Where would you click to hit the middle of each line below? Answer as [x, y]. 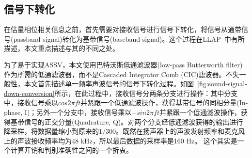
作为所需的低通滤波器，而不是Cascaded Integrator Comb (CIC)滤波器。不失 [122, 74]
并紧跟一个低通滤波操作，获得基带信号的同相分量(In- [164, 103]
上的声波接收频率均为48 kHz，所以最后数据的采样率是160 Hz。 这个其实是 [121, 140]
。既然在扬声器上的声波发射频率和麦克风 [180, 131]
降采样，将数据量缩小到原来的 [51, 131]
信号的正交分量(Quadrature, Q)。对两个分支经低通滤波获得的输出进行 [134, 121]
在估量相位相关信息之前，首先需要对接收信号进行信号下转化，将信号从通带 [123, 29]
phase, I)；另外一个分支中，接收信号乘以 [68, 112]
